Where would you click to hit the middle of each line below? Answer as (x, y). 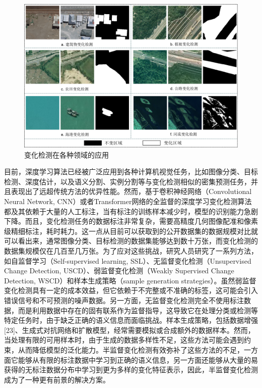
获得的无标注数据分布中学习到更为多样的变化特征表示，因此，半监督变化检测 (131, 370)
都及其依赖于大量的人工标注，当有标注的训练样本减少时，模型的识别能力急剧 (131, 211)
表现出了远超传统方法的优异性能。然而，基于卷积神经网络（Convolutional (131, 191)
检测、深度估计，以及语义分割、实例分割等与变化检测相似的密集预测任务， (127, 181)
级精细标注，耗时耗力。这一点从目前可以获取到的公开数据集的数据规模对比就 (131, 231)
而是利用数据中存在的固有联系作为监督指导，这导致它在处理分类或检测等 (138, 310)
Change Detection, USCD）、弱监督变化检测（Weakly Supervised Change (119, 271)
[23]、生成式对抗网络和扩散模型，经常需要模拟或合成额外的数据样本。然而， (129, 330)
